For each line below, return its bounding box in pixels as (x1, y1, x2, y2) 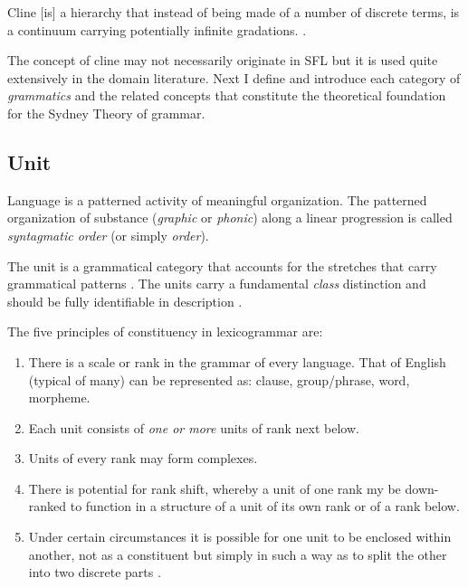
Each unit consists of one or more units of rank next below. (28, 418, 359, 437)
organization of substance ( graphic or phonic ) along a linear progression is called (7, 208, 453, 227)
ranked (28, 497, 67, 516)
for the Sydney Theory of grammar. (7, 103, 205, 122)
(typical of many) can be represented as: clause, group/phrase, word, (28, 370, 410, 389)
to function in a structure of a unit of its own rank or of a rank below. (70, 497, 460, 516)
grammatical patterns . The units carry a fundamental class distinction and (7, 274, 426, 293)
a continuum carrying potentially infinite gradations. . (7, 20, 307, 39)
